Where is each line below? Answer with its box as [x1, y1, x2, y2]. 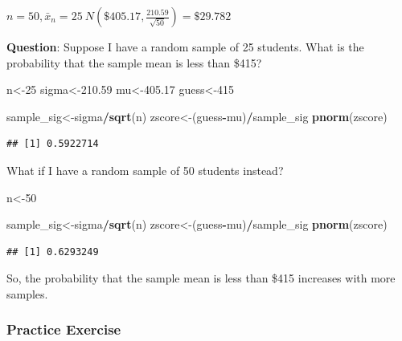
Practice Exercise [6, 319, 121, 339]
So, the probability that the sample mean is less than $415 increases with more [6, 270, 396, 286]
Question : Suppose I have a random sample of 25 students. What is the [6, 39, 364, 55]
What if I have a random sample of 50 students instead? [6, 161, 284, 178]
